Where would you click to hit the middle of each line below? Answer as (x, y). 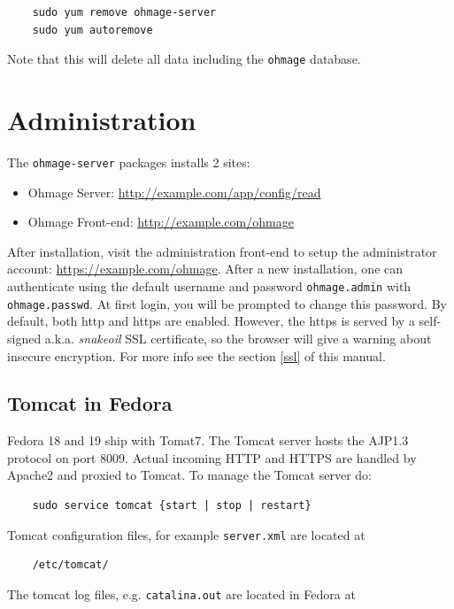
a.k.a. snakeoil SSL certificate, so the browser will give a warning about (238, 338)
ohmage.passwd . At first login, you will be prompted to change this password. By (227, 303)
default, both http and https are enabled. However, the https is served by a (211, 321)
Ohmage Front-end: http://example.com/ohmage (161, 222)
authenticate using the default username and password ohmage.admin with (209, 286)
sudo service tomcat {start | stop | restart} (172, 506)
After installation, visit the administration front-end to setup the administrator (222, 251)
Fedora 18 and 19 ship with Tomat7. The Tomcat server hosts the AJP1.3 (208, 440)
